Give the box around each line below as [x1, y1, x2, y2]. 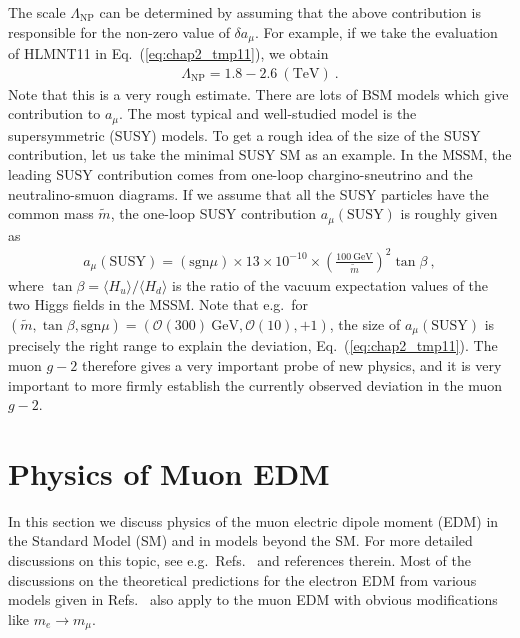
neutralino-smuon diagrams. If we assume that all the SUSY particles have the [8, 183, 489, 204]
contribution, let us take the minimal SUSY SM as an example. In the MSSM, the [8, 144, 512, 165]
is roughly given [400, 203, 498, 224]
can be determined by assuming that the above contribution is [99, 2, 481, 22]
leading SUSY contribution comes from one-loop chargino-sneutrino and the [8, 163, 473, 184]
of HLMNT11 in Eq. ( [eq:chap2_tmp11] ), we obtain [8, 43, 329, 64]
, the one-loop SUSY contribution [110, 203, 317, 224]
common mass [8, 203, 94, 224]
